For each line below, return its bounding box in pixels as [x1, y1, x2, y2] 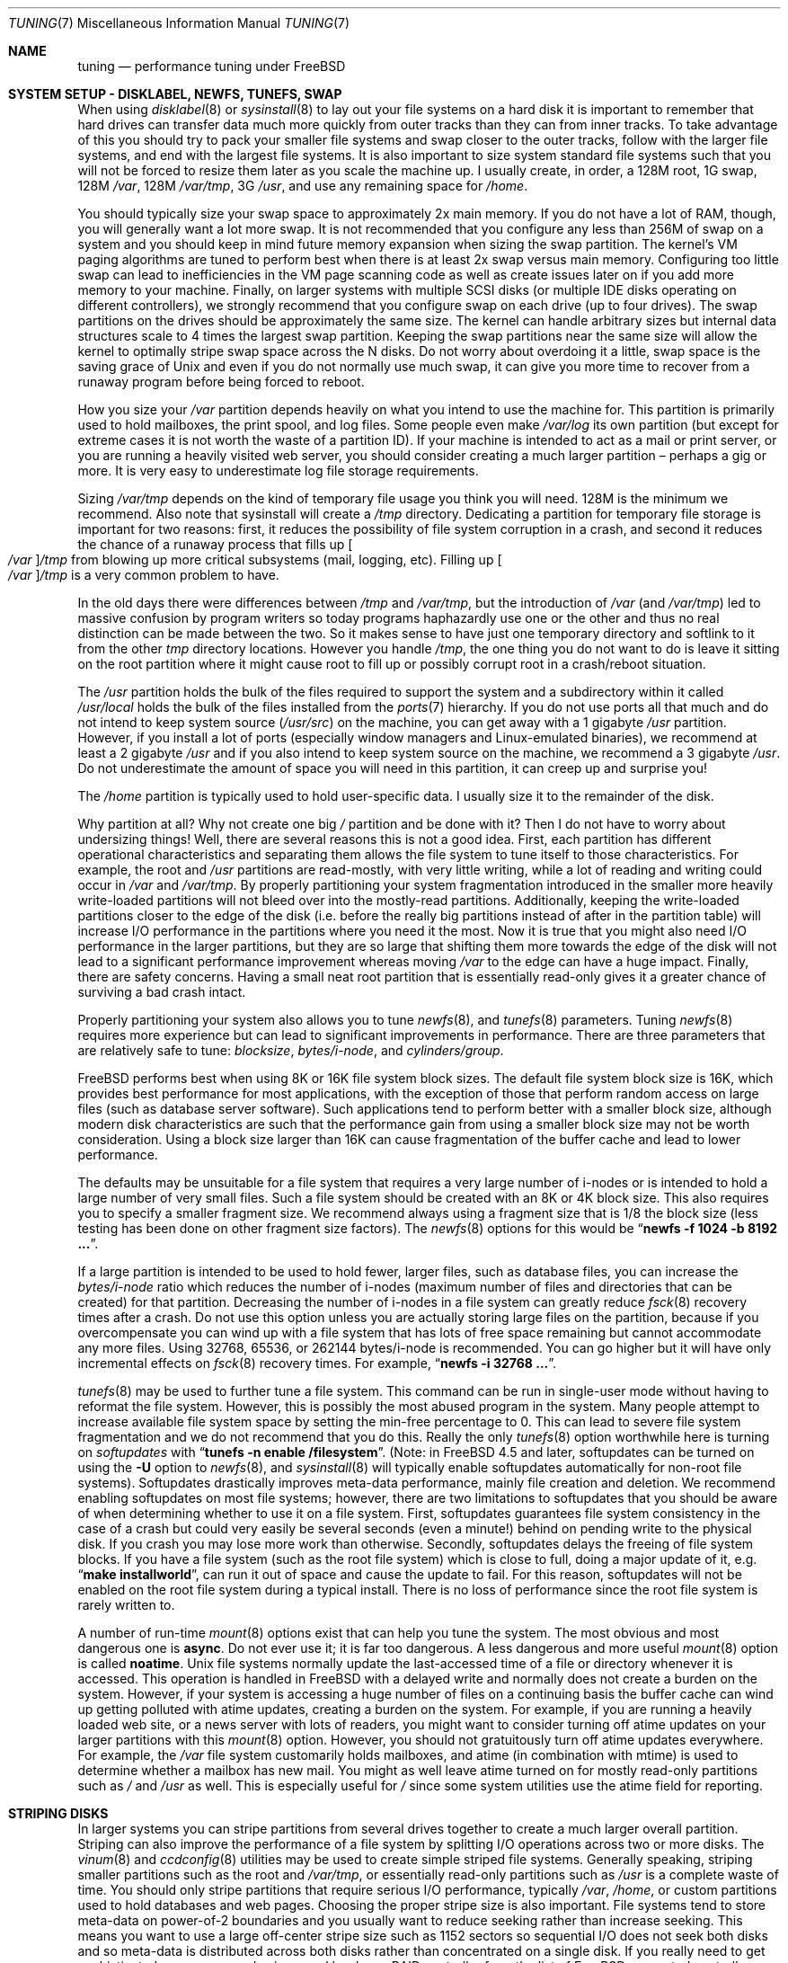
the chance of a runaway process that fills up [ [77, 537, 353, 552]
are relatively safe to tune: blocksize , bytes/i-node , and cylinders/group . [77, 1043, 504, 1058]
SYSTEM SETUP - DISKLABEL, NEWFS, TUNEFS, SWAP [8, 86, 342, 102]
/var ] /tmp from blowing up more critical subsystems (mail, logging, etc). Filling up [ [8, 552, 502, 567]
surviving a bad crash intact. [77, 984, 246, 999]
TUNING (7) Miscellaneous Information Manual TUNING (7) [8, 15, 350, 31]
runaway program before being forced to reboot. [77, 374, 365, 389]
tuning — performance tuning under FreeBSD [77, 58, 346, 74]
